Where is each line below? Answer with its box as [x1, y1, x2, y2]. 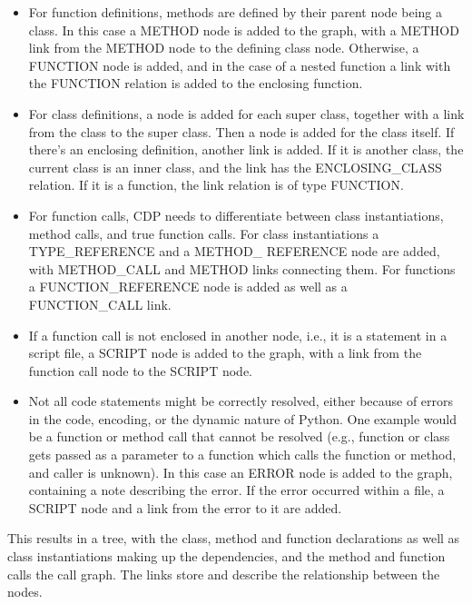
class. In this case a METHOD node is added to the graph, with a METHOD [28, 20, 459, 39]
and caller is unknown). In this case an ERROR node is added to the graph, [28, 462, 453, 481]
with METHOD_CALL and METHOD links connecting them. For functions [28, 259, 456, 278]
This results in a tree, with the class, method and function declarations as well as [7, 529, 460, 548]
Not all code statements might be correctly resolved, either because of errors [28, 391, 454, 411]
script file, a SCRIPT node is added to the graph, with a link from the [28, 343, 422, 362]
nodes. [7, 582, 43, 601]
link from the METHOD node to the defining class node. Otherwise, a [28, 38, 419, 57]
